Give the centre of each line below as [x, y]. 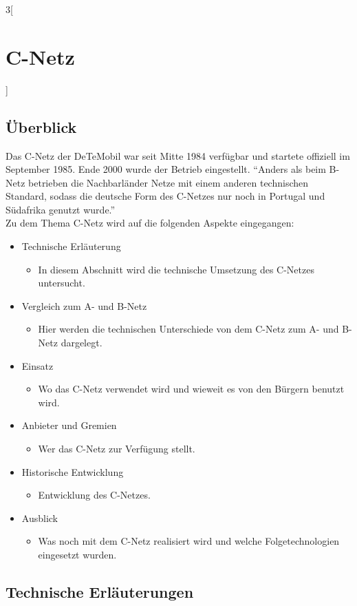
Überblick [41, 126]
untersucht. [62, 283]
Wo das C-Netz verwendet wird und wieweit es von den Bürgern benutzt [191, 389]
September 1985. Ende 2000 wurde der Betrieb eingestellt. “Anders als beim [166, 169]
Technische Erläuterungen [100, 591]
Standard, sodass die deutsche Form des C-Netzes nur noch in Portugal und [165, 196]
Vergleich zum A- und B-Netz [84, 305]
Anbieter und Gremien [69, 425]
